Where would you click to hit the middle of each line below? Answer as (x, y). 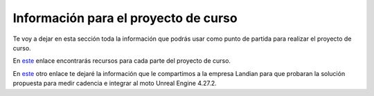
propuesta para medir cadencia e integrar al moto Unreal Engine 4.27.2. (115, 84)
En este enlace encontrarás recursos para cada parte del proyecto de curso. (122, 61)
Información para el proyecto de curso (125, 18)
